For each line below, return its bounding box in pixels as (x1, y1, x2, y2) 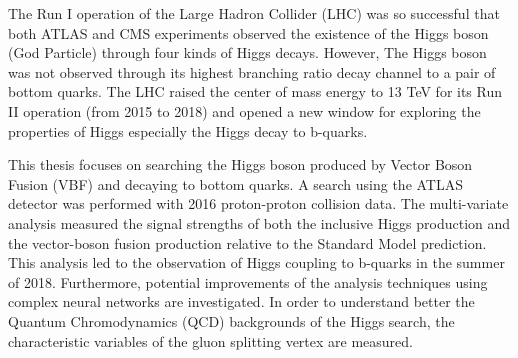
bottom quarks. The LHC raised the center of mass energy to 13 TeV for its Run (8, 81, 503, 102)
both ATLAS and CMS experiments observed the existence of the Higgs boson (8, 22, 489, 43)
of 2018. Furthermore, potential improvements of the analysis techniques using (8, 271, 488, 292)
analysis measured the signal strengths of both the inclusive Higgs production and (8, 212, 511, 233)
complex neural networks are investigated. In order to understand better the (8, 291, 475, 312)
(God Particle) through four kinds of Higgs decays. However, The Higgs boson (8, 42, 487, 63)
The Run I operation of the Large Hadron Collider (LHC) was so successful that (8, 3, 500, 23)
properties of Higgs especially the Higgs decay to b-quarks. (8, 120, 368, 141)
